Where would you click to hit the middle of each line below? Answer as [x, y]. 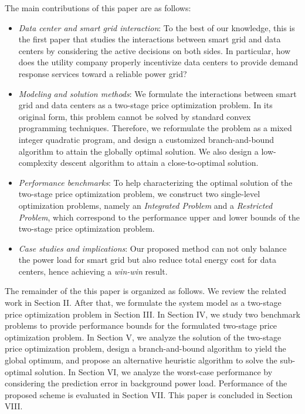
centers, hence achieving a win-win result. [93, 271]
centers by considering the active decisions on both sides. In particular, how [155, 50]
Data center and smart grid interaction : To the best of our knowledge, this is [157, 27]
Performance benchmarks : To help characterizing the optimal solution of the [155, 182]
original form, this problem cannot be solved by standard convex [135, 116]
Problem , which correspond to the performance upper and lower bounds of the [159, 217]
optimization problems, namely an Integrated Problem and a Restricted [145, 205]
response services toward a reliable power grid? [103, 73]
